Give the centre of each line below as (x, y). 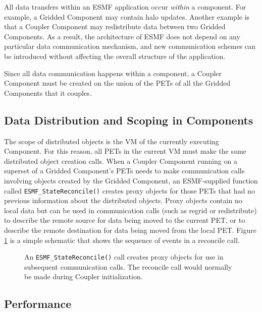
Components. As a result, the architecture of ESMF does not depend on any (122, 36)
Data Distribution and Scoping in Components (129, 120)
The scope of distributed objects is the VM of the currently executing (112, 141)
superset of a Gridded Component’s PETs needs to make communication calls (124, 171)
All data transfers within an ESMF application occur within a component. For (125, 7)
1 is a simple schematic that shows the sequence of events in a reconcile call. (122, 240)
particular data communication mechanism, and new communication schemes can (130, 46)
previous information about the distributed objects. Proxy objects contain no (123, 200)
